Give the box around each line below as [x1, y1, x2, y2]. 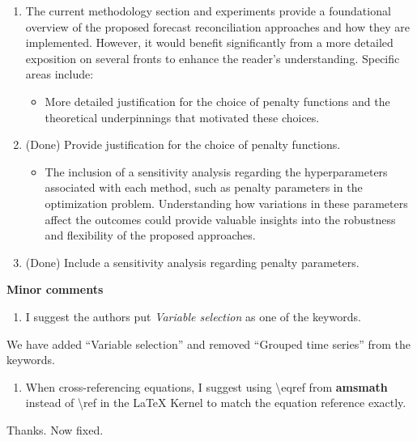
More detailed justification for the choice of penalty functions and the [45, 92, 390, 109]
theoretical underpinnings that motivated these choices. [45, 108, 320, 125]
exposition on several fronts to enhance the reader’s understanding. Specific [25, 49, 400, 66]
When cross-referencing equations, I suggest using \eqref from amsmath [25, 378, 388, 395]
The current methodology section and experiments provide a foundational [25, 2, 391, 19]
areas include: [25, 66, 94, 83]
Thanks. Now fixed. [6, 421, 104, 438]
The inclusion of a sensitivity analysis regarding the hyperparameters [45, 163, 388, 180]
